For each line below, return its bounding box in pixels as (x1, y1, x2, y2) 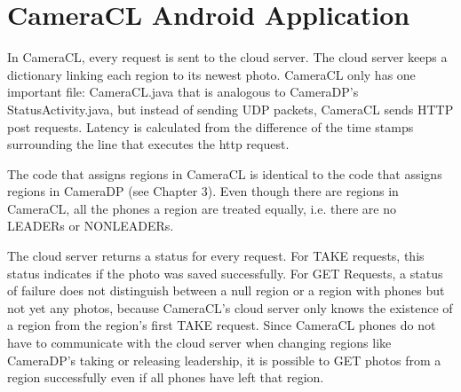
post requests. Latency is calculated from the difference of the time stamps (7, 117, 414, 136)
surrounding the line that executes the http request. (7, 135, 290, 153)
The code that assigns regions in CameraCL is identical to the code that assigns (7, 164, 442, 183)
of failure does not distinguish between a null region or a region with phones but (7, 281, 445, 300)
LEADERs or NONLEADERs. (7, 216, 174, 235)
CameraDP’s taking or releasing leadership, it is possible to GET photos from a (7, 350, 441, 369)
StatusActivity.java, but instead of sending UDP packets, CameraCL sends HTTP (7, 99, 454, 118)
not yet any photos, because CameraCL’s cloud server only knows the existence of (7, 298, 453, 317)
